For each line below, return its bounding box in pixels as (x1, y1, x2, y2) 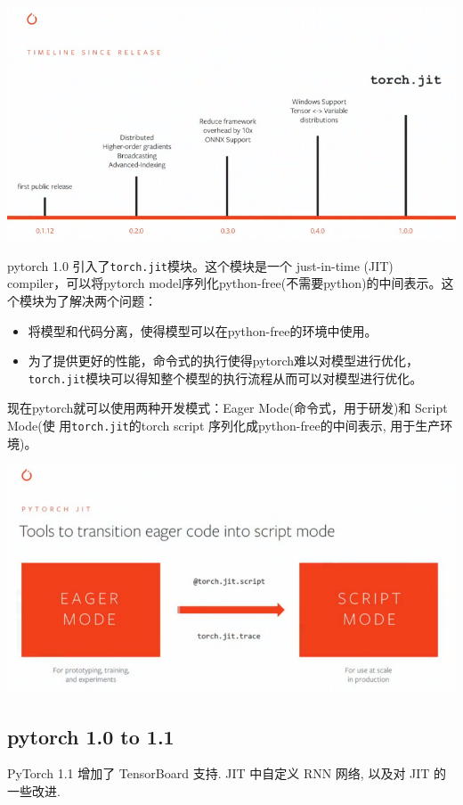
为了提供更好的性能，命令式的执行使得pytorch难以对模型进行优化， (28, 351, 419, 370)
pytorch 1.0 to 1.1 (7, 722, 175, 750)
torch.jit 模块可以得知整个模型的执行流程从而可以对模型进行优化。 (28, 368, 423, 387)
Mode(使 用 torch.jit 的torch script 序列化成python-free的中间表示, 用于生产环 (7, 415, 453, 434)
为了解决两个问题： (44, 291, 157, 309)
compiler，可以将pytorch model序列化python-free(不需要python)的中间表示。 (7, 274, 442, 292)
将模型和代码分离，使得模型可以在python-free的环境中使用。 (28, 321, 378, 340)
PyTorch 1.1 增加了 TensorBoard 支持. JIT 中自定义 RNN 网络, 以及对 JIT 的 (7, 764, 447, 783)
